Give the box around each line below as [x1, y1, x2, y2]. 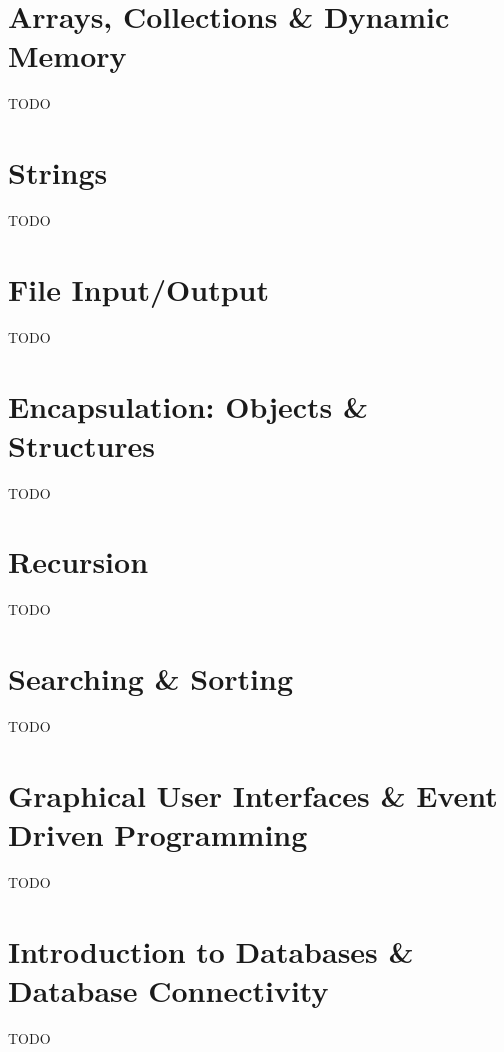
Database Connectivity [8, 969, 329, 1010]
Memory [8, 35, 127, 76]
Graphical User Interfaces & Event [8, 774, 498, 815]
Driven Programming [8, 814, 308, 855]
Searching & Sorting [8, 658, 293, 699]
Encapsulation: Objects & [8, 385, 369, 426]
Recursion [8, 541, 149, 582]
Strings [8, 152, 108, 193]
